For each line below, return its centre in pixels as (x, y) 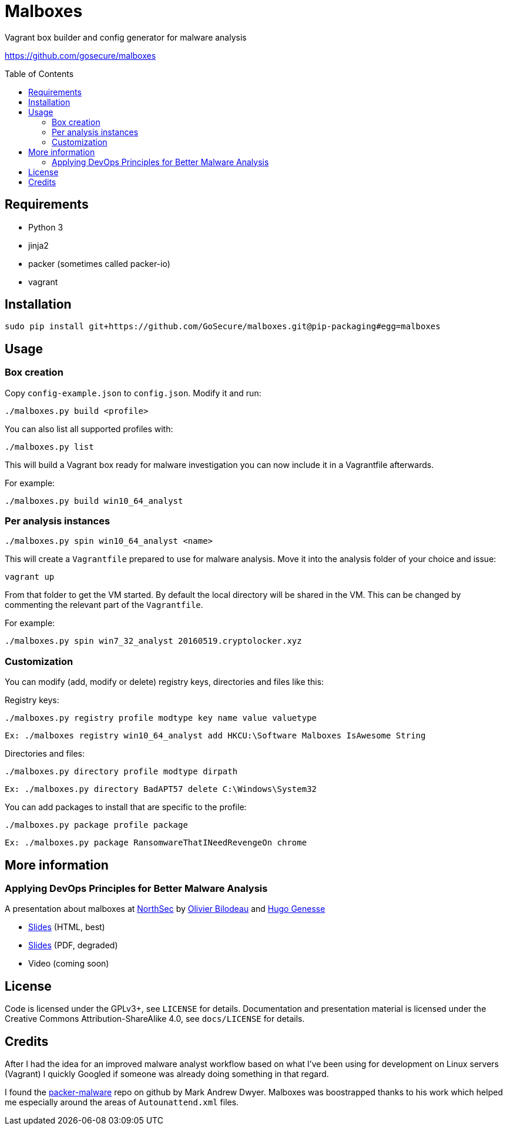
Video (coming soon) (69, 964)
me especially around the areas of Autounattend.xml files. (122, 1102)
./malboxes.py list (49, 447)
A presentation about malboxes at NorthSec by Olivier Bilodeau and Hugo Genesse (165, 909)
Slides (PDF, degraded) (73, 945)
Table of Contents (39, 73)
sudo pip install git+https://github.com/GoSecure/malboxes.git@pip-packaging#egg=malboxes (223, 327)
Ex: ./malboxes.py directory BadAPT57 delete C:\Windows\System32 (161, 789)
